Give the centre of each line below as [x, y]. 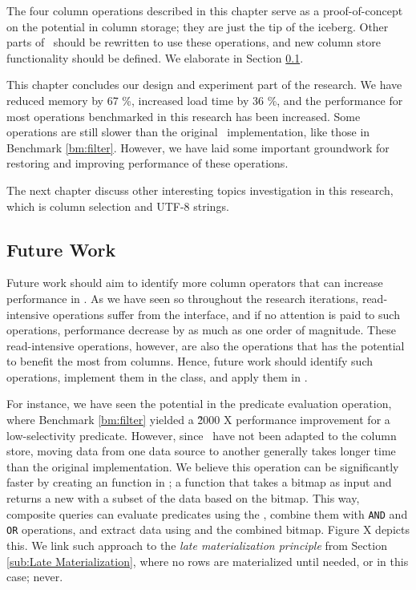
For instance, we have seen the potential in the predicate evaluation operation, [199, 404]
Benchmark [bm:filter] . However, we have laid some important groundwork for [198, 147]
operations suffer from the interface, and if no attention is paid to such [226, 314]
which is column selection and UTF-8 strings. [118, 206]
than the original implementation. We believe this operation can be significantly [203, 466]
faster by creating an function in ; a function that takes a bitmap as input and [199, 482]
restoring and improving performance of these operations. [147, 163]
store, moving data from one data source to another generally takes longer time [201, 451]
